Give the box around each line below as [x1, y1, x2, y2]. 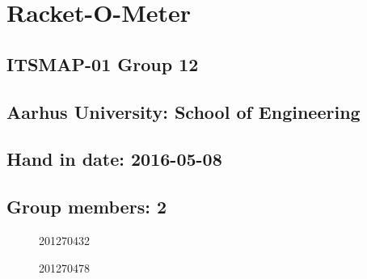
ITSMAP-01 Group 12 [6, 51, 199, 76]
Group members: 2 [6, 194, 167, 219]
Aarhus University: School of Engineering [6, 99, 361, 124]
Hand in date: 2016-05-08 [6, 146, 222, 171]
